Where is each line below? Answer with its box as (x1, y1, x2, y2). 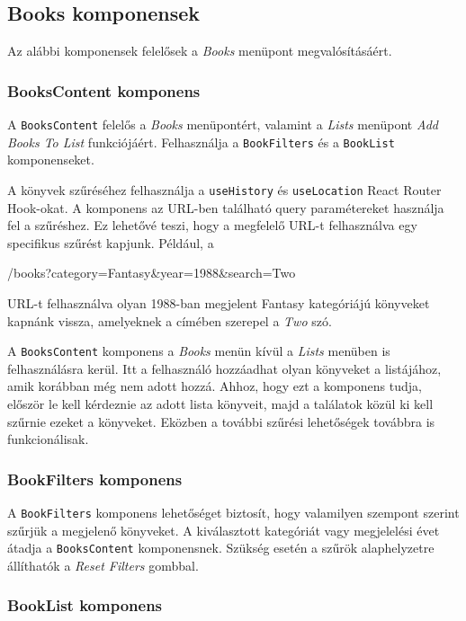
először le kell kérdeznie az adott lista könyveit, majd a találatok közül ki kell (7, 394, 434, 413)
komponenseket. (7, 150, 94, 169)
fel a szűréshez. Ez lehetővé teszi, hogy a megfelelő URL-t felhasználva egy (7, 216, 417, 235)
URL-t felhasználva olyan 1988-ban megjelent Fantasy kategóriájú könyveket (7, 293, 430, 312)
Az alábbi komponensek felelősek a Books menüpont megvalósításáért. (7, 41, 392, 60)
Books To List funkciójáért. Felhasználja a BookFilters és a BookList (7, 132, 395, 151)
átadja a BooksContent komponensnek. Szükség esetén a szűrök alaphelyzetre (7, 538, 435, 557)
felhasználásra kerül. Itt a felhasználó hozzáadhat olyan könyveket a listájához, (7, 359, 442, 377)
